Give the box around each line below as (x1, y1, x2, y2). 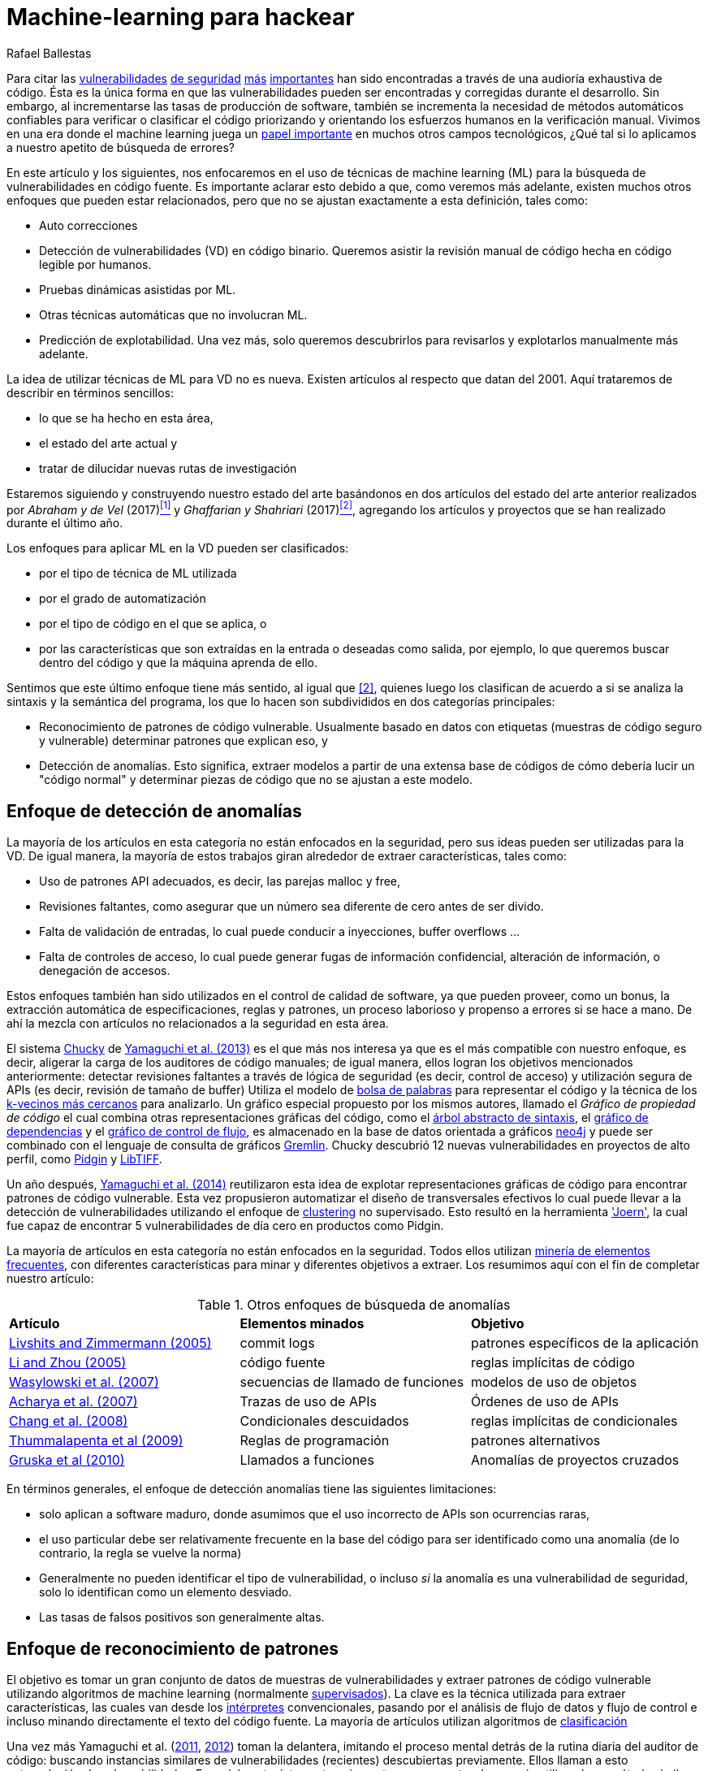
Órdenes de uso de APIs (470, 1393, 619, 1410)
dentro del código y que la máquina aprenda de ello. (39, 656, 317, 670)
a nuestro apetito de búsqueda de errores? (6, 140, 235, 154)
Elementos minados (240, 1315, 365, 1332)
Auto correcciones (39, 218, 138, 232)
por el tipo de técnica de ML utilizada (39, 566, 237, 581)
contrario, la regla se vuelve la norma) (39, 1546, 242, 1561)
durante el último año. (6, 516, 123, 530)
